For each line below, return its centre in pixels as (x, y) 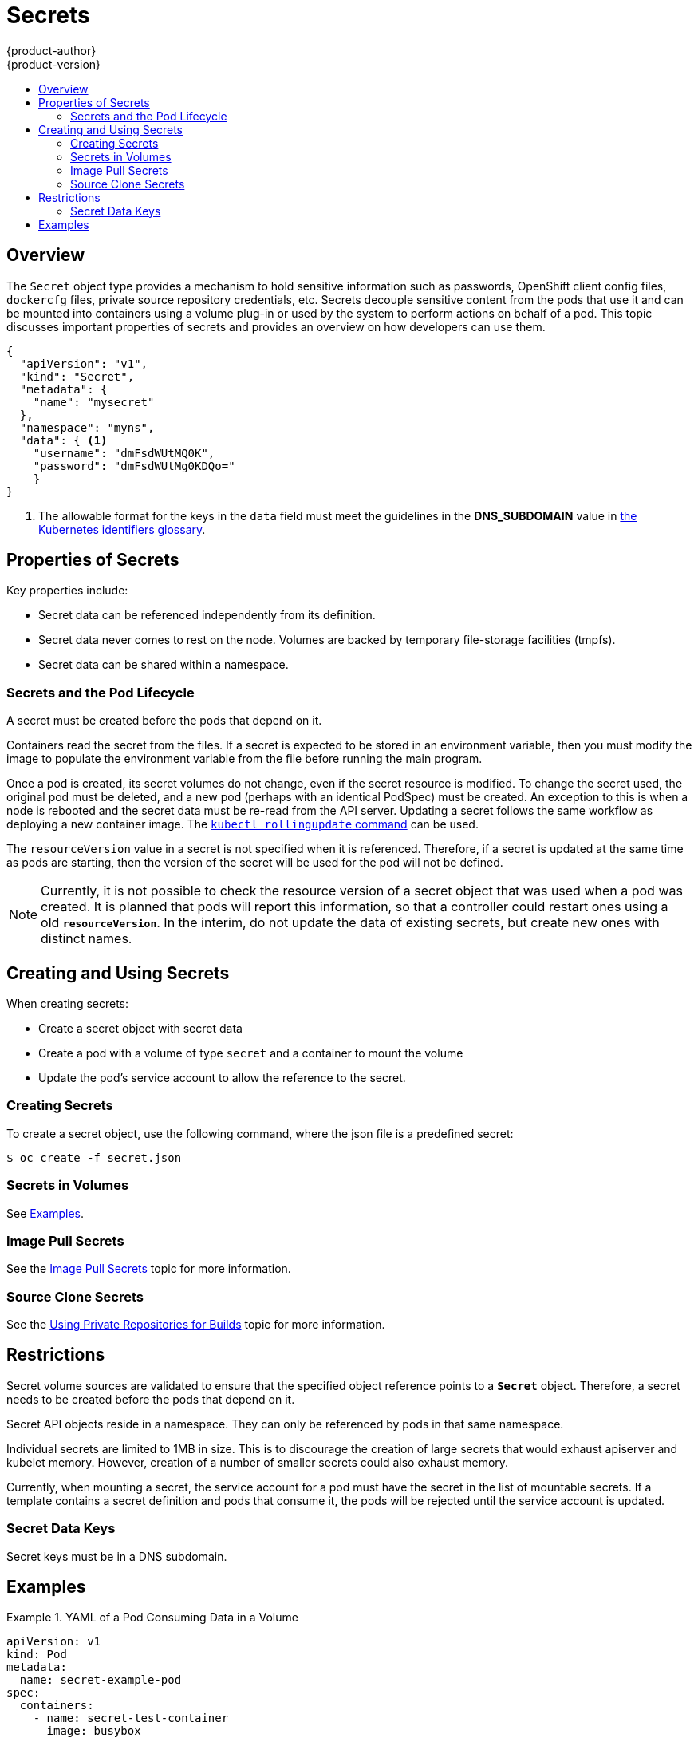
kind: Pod (37, 1655)
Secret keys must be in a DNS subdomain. (117, 1556)
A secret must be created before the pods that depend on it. (164, 721)
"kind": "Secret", (77, 376)
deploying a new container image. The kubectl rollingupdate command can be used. (243, 824)
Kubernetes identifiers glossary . (122, 529)
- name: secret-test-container (131, 1718)
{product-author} (51, 50)
